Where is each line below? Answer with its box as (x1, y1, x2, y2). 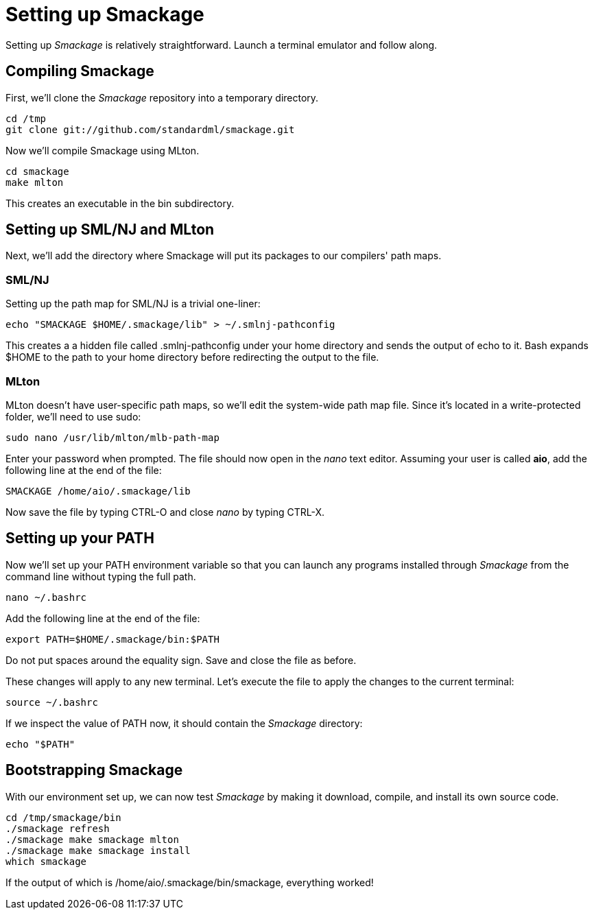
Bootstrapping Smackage (5, 761, 183, 779)
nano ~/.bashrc (5, 591, 87, 603)
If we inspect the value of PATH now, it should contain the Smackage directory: (5, 717, 363, 729)
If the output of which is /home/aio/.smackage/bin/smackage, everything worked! (5, 876, 374, 888)
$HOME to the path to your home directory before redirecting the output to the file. (5, 351, 379, 364)
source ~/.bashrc (5, 696, 98, 708)
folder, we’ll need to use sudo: (5, 410, 141, 423)
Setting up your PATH (5, 530, 154, 547)
